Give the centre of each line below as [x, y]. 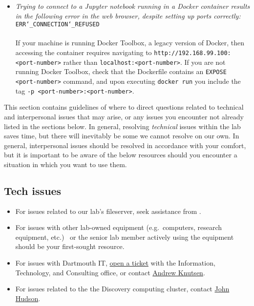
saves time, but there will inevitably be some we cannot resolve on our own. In [122, 136]
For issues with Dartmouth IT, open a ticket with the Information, [115, 263]
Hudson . [28, 298]
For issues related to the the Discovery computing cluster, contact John [122, 289]
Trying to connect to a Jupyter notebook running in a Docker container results [133, 6]
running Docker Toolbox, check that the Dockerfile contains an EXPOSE [121, 71]
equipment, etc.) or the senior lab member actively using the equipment [125, 237]
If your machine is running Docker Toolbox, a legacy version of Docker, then [130, 43]
